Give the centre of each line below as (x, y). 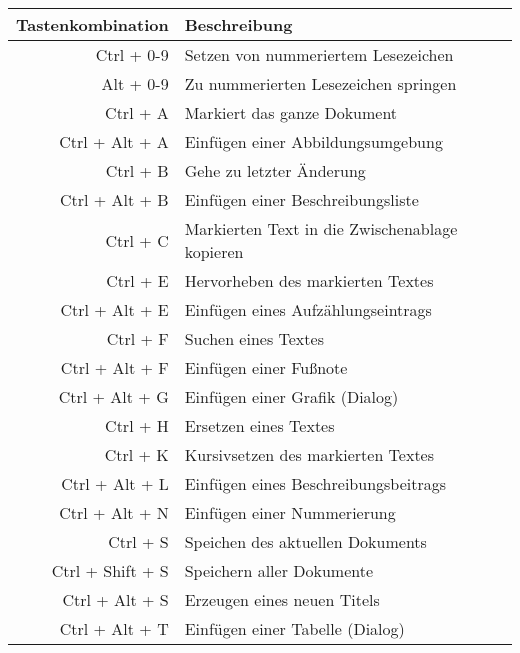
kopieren (214, 251)
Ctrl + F (137, 338)
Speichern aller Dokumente (279, 570)
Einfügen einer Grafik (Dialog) (291, 396)
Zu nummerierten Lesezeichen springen (320, 83)
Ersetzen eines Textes (259, 425)
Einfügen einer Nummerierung (290, 512)
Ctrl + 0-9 (132, 54)
